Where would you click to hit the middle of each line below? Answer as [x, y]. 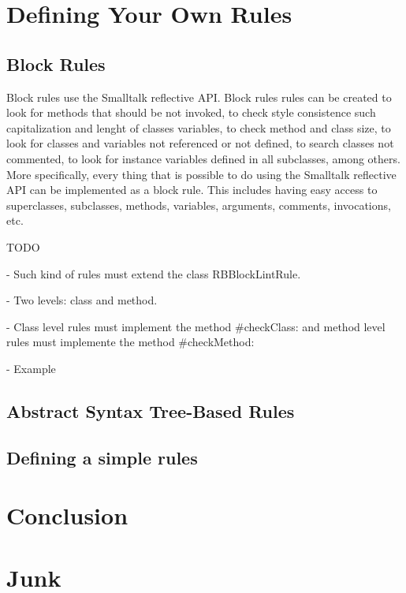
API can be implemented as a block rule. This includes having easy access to [192, 190]
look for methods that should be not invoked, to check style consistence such [191, 112]
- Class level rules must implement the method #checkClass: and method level [196, 326]
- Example [31, 368]
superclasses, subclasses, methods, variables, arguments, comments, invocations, [199, 205]
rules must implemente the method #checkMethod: [130, 342]
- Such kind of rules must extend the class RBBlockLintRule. [154, 273]
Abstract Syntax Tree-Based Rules [151, 410]
